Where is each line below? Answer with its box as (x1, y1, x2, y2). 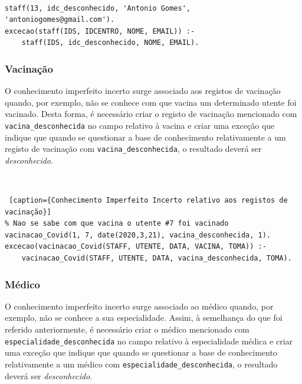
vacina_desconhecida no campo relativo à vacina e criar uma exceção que (5, 119, 275, 131)
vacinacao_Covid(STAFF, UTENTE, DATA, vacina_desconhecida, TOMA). (21, 254, 292, 263)
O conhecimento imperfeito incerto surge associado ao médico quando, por (5, 300, 274, 312)
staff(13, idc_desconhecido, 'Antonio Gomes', (5, 4, 191, 12)
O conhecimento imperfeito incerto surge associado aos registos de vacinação (5, 84, 281, 97)
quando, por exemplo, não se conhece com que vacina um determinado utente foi (5, 96, 297, 108)
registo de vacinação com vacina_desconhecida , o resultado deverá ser (5, 142, 262, 155)
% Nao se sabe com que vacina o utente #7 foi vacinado (5, 219, 229, 228)
